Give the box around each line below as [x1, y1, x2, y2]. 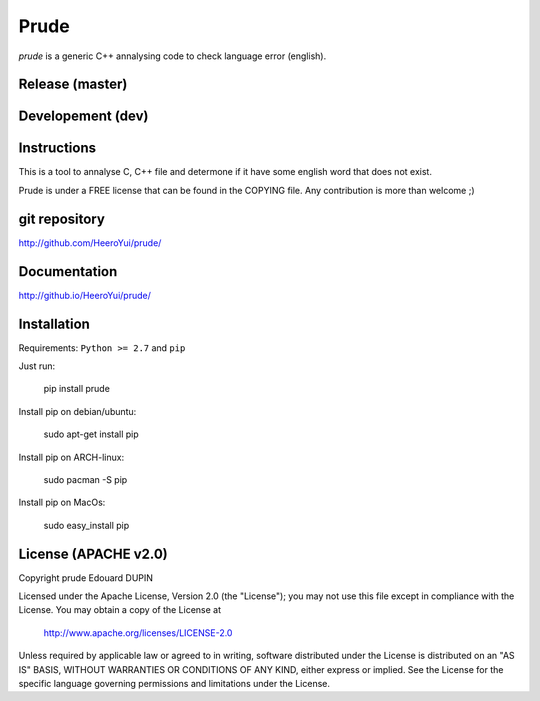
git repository [18, 210, 105, 227]
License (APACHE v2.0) [18, 545, 169, 562]
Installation [18, 315, 90, 332]
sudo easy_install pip [43, 519, 130, 531]
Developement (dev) [18, 108, 149, 125]
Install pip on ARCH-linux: [18, 451, 125, 463]
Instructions [18, 140, 97, 157]
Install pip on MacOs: [18, 496, 106, 509]
